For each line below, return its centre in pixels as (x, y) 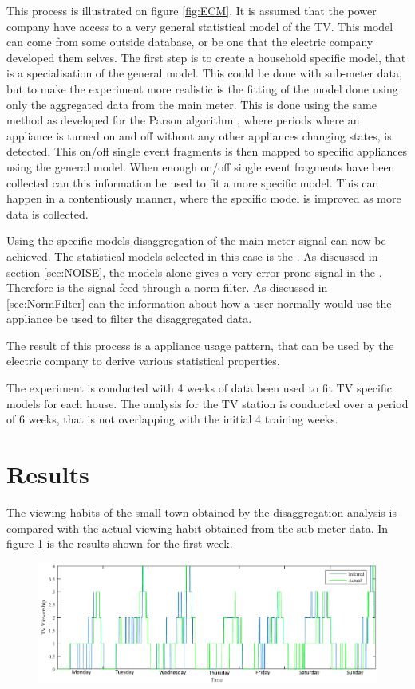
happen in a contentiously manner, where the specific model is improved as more (204, 198)
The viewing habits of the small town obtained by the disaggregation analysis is (202, 512)
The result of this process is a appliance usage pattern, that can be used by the (200, 345)
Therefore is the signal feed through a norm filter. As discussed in (167, 287)
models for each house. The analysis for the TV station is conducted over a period (207, 403)
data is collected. (47, 213)
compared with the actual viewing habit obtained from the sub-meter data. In (198, 528)
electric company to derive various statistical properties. (143, 361)
